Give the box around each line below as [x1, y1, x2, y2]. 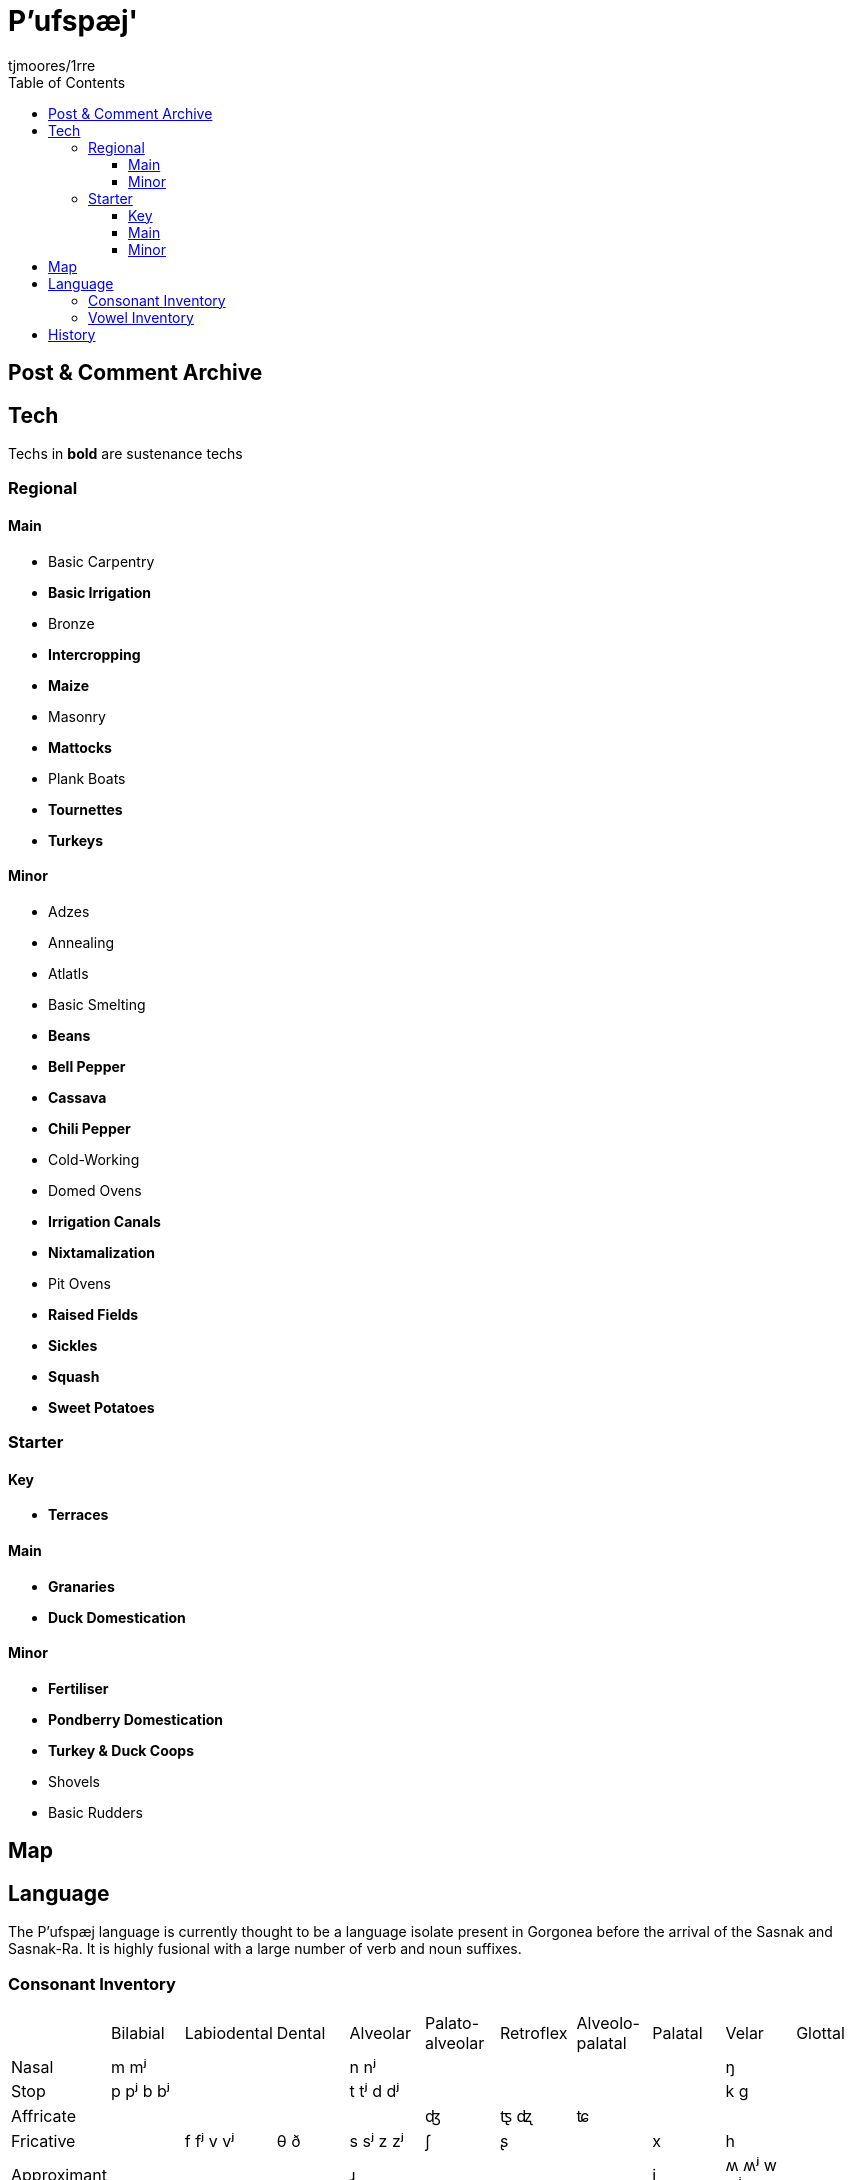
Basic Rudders [48, 1803, 143, 1821]
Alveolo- [576, 2012, 640, 2033]
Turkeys [48, 831, 104, 849]
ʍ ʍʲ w [725, 2154, 777, 2175]
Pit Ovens [48, 1274, 111, 1292]
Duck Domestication [48, 1608, 186, 1626]
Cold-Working [48, 1150, 140, 1168]
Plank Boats [48, 769, 126, 787]
